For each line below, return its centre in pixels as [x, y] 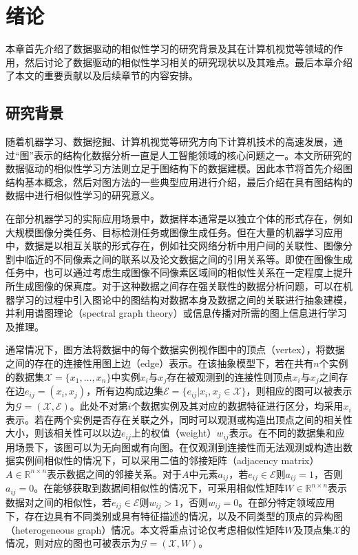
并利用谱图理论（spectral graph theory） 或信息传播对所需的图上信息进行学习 [176, 313]
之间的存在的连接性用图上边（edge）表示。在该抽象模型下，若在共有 [160, 363]
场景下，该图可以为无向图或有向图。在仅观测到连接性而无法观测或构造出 [179, 447]
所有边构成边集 [130, 391]
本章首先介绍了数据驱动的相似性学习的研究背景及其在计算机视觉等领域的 [169, 49]
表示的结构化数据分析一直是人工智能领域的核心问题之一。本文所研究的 [193, 155]
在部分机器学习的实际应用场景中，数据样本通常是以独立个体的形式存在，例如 [179, 219]
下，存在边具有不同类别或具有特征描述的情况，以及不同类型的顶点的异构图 [174, 516]
